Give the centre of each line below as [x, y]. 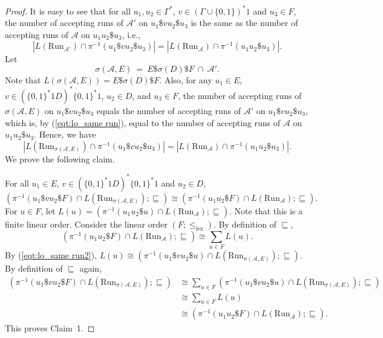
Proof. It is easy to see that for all [68, 11]
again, [91, 268]
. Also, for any [186, 79]
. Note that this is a [266, 210]
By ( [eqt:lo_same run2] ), [51, 255]
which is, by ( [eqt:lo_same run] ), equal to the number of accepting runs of [142, 122]
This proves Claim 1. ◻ [50, 328]
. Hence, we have [65, 134]
